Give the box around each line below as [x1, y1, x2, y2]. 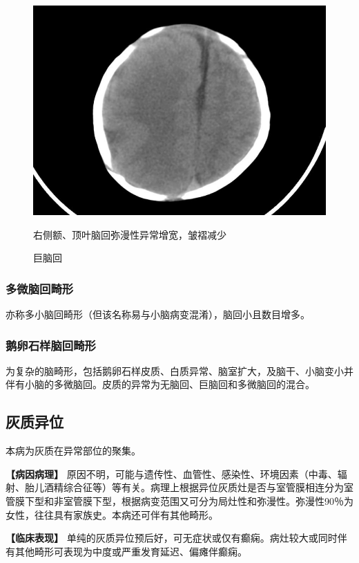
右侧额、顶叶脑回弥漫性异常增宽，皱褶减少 [33, 227, 226, 241]
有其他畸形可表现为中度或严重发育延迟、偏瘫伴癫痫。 [6, 544, 247, 558]
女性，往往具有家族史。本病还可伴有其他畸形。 [6, 507, 218, 522]
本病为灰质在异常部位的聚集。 [6, 443, 141, 458]
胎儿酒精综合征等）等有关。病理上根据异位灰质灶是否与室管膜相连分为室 [24, 480, 353, 495]
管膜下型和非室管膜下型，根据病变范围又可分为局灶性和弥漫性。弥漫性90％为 [6, 493, 353, 508]
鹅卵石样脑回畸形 [6, 336, 96, 353]
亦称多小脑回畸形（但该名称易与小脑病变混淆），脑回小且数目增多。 [6, 307, 310, 321]
